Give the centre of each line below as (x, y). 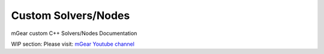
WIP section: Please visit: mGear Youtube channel (73, 44)
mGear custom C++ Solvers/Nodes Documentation (74, 33)
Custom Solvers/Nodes (70, 15)
